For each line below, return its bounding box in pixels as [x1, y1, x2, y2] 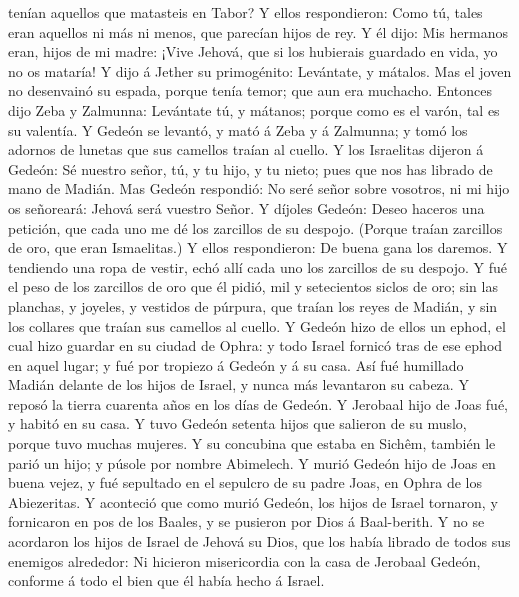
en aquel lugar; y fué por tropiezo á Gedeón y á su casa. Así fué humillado [8, 354, 464, 375]
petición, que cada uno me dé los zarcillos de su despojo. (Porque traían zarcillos [8, 217, 503, 238]
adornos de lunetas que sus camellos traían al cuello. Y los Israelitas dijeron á [8, 139, 484, 160]
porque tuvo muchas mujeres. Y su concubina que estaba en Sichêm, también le [8, 433, 496, 454]
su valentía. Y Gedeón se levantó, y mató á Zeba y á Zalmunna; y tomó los [8, 119, 468, 140]
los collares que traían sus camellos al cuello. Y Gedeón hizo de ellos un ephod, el [8, 315, 506, 336]
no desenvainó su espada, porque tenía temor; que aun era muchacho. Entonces [8, 80, 492, 101]
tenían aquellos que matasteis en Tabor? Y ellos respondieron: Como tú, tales [8, 2, 483, 22]
